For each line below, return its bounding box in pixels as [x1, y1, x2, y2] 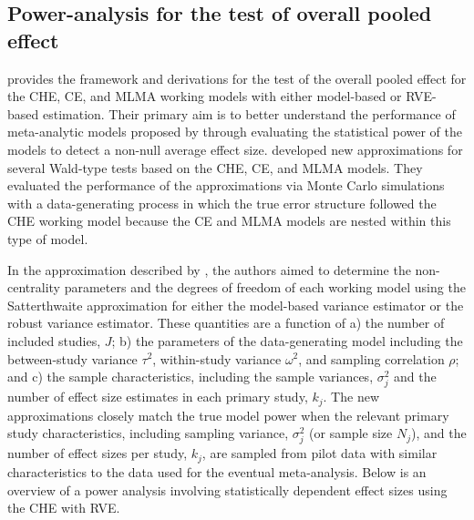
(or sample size [309, 423, 393, 443]
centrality [7, 278, 60, 297]
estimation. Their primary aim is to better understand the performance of [42, 104, 456, 123]
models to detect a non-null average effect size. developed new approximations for [7, 139, 463, 158]
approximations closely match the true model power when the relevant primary [7, 405, 449, 424]
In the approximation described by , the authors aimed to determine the [7, 260, 411, 279]
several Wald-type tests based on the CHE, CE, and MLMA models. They [7, 158, 423, 177]
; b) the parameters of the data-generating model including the [111, 331, 463, 350]
